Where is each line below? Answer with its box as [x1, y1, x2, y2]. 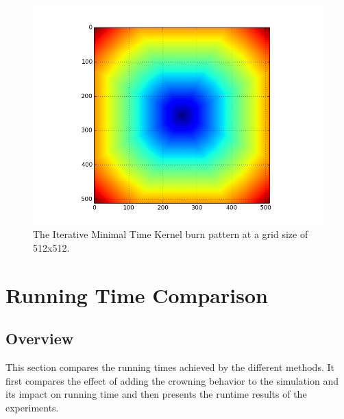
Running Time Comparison [5, 280, 268, 309]
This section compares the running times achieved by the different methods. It [5, 359, 334, 374]
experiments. [5, 400, 59, 414]
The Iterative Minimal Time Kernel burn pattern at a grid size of [33, 227, 308, 241]
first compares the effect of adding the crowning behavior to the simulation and [5, 373, 339, 387]
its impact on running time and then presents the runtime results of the [5, 387, 307, 401]
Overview [5, 328, 74, 349]
